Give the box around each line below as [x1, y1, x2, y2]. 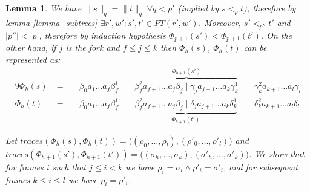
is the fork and [65, 41, 120, 54]
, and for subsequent [223, 160, 298, 173]
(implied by [177, 2, 219, 14]
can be [243, 41, 267, 54]
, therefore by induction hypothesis [39, 28, 166, 41]
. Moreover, [198, 16, 241, 28]
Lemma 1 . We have [5, 2, 82, 14]
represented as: [5, 53, 61, 65]
